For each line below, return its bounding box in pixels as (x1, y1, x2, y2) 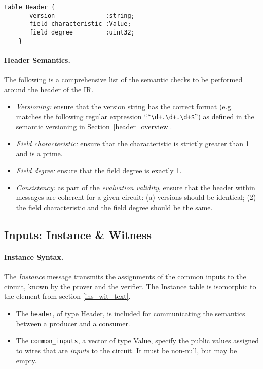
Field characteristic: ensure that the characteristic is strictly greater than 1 (16, 138, 249, 149)
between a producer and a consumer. (16, 318, 130, 328)
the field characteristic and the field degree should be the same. (16, 202, 213, 213)
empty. (16, 355, 37, 365)
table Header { (4, 4, 55, 11)
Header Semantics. (4, 54, 70, 65)
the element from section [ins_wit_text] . (4, 291, 131, 301)
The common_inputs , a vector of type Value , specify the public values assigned (16, 335, 259, 346)
